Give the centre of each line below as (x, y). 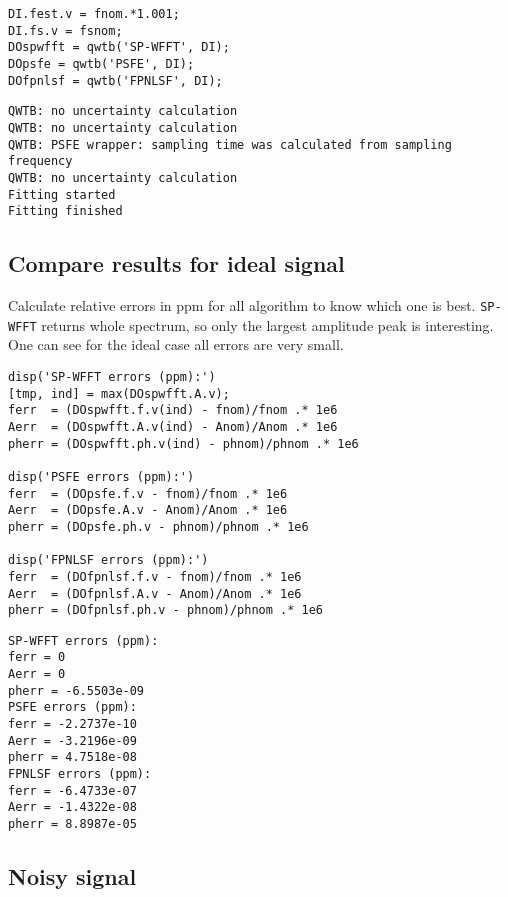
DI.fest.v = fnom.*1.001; (94, 14)
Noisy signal (72, 876)
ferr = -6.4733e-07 (72, 790)
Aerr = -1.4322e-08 (72, 807)
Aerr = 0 (37, 674)
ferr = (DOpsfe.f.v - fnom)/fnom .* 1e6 (148, 493)
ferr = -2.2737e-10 (72, 724)
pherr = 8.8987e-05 (72, 824)
